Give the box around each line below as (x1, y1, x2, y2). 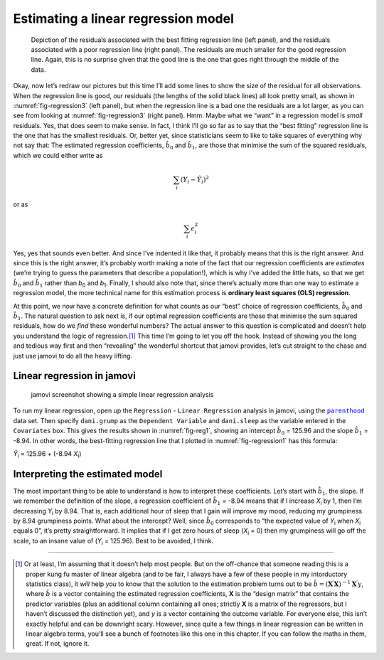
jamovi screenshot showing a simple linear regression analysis (31, 390, 214, 398)
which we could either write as (13, 151, 103, 159)
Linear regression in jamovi (13, 370, 137, 382)
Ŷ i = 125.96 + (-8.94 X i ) (13, 449, 82, 459)
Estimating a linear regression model (13, 11, 234, 26)
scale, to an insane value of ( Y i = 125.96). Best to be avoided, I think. (13, 536, 214, 547)
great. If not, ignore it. (26, 639, 90, 648)
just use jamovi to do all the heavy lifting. (13, 351, 133, 360)
